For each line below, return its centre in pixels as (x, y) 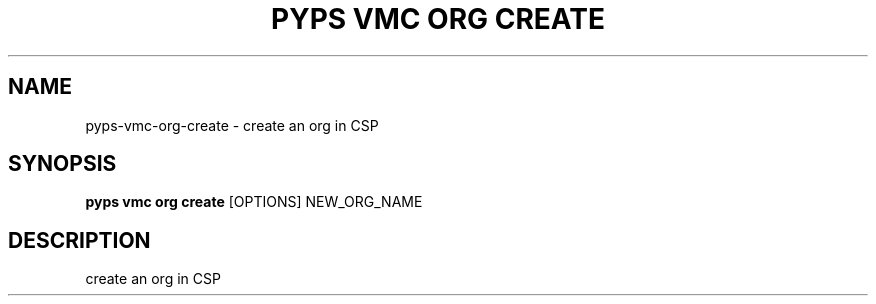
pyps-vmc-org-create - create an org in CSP (232, 125)
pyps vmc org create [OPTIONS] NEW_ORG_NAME (254, 202)
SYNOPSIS (62, 164)
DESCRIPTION (79, 240)
